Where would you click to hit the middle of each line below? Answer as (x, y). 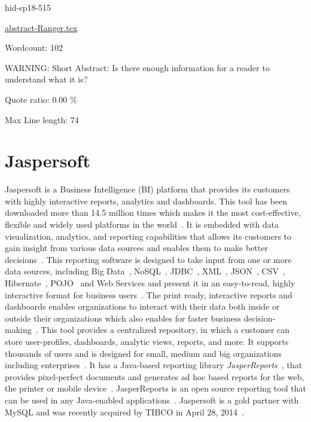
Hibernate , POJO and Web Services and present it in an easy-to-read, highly (150, 283)
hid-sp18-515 (28, 7)
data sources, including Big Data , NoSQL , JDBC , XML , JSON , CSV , (145, 271)
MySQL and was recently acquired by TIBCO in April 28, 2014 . (124, 412)
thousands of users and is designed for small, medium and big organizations (143, 353)
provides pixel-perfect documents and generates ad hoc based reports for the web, (155, 376)
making (18, 330)
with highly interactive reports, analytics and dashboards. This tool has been (146, 201)
